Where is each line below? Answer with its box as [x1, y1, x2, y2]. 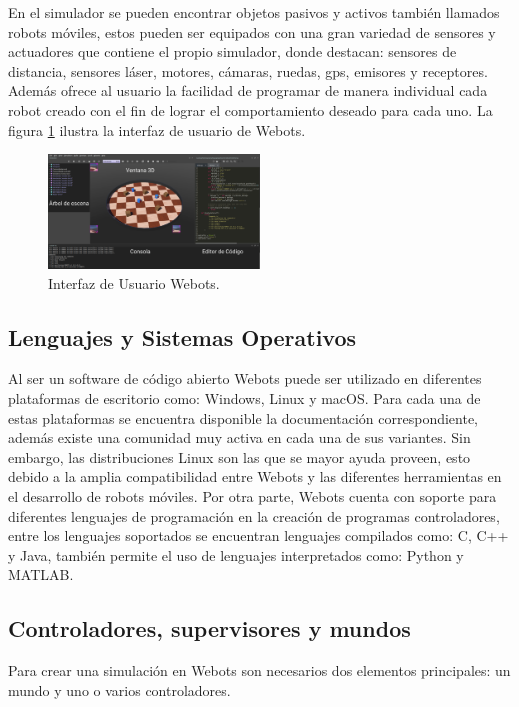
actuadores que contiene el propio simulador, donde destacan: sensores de [8, 41, 457, 62]
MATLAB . [8, 564, 74, 585]
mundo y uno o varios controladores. [8, 679, 231, 700]
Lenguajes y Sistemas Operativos [8, 321, 357, 352]
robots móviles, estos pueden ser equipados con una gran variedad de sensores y [8, 21, 496, 42]
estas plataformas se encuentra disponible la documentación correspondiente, [8, 407, 479, 428]
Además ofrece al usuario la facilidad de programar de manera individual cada [8, 80, 488, 101]
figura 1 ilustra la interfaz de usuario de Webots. [8, 119, 306, 140]
